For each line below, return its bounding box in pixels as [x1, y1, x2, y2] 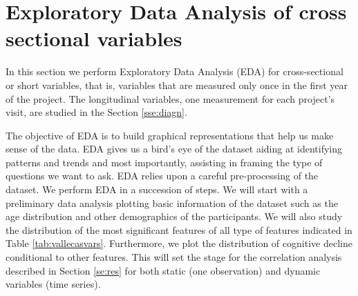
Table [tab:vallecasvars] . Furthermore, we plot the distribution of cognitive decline [6, 236, 352, 250]
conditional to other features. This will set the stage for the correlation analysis [6, 250, 342, 264]
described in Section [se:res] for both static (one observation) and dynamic [6, 263, 321, 277]
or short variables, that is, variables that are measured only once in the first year [6, 77, 348, 92]
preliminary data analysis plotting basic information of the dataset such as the [6, 195, 338, 210]
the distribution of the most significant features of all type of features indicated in [6, 222, 352, 237]
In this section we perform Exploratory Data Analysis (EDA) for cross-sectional [6, 64, 343, 79]
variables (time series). [6, 277, 101, 291]
